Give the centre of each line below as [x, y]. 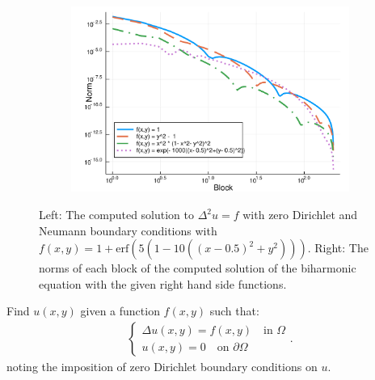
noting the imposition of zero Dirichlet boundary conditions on [162, 367]
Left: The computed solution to [116, 215]
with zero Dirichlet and [300, 215]
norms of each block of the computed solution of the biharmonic [198, 268]
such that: [234, 311]
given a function [120, 311]
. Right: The [338, 248]
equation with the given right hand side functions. [163, 283]
